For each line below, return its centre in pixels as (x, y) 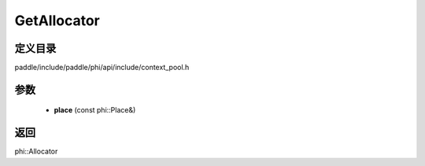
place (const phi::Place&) (95, 110)
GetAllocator (57, 20)
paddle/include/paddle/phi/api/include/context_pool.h (102, 68)
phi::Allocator (36, 151)
